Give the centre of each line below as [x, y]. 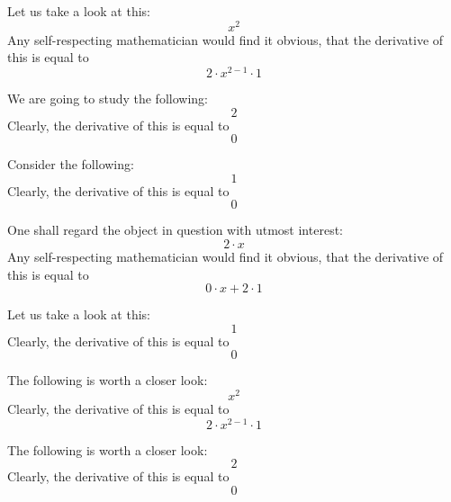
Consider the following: [71, 164]
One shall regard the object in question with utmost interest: [175, 230]
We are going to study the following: [108, 98]
